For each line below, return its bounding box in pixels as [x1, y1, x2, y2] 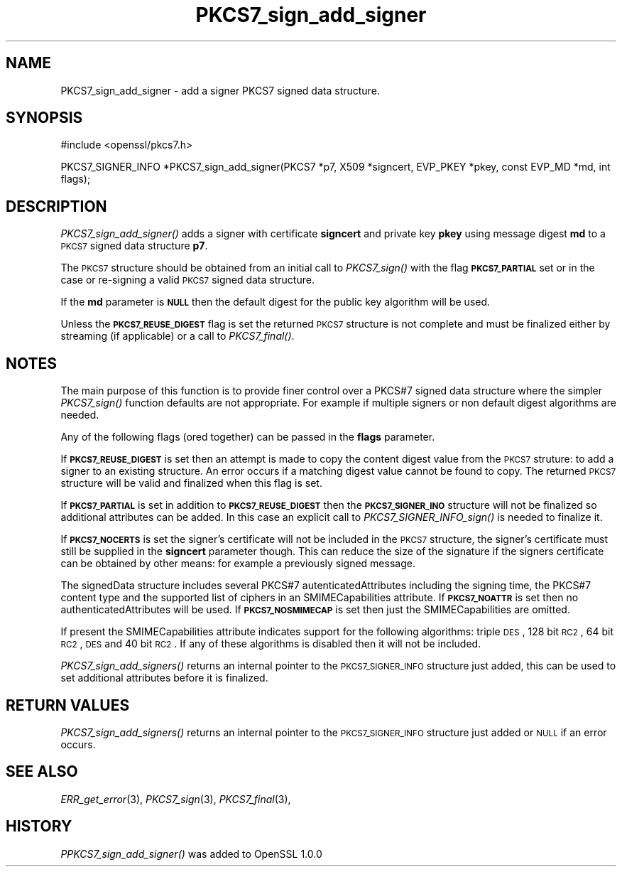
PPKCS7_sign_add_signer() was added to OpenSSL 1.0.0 [60, 847, 322, 860]
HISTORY [6, 817, 72, 836]
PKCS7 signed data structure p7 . [60, 239, 208, 252]
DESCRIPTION [6, 197, 107, 215]
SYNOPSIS [6, 109, 83, 127]
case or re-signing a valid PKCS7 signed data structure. [60, 274, 315, 286]
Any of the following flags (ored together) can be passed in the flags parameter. [60, 431, 435, 443]
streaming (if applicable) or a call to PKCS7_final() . [60, 330, 295, 343]
